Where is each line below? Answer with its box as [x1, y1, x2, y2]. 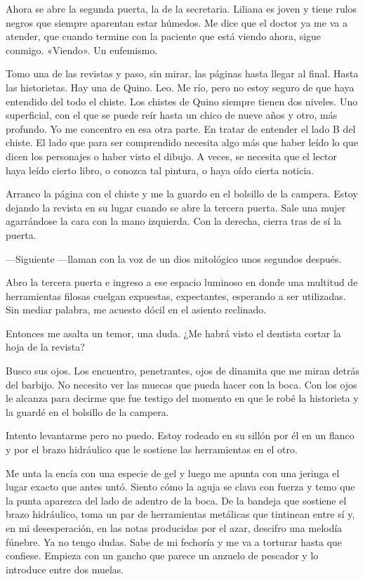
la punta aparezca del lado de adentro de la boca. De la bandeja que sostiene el [6, 493, 347, 507]
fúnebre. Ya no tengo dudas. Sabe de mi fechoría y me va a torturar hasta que [6, 534, 343, 549]
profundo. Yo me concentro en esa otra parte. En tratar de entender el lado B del [6, 121, 356, 136]
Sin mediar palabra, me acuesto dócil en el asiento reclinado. [6, 302, 267, 317]
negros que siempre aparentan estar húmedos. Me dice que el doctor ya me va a [6, 15, 347, 30]
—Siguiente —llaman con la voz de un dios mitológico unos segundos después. [6, 251, 342, 266]
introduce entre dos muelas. [6, 561, 124, 576]
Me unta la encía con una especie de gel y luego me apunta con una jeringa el [6, 465, 340, 480]
